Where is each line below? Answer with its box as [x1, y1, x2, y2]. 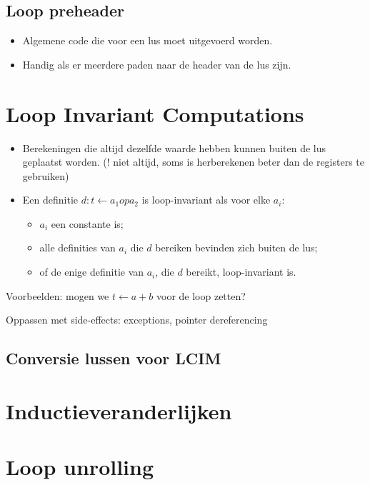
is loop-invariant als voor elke [141, 192, 271, 207]
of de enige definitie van [39, 264, 144, 279]
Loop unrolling [6, 452, 154, 481]
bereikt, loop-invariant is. [186, 264, 296, 279]
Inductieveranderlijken [6, 396, 232, 425]
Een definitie [22, 192, 79, 207]
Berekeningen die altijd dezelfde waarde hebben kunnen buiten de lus [22, 140, 326, 155]
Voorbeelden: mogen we [6, 288, 109, 303]
